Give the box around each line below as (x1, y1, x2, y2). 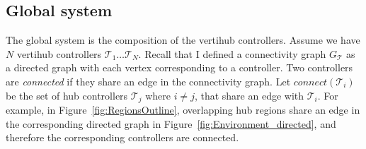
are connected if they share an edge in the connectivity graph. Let (6, 73, 291, 88)
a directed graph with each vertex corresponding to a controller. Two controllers (6, 60, 353, 75)
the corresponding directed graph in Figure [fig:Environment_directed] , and (6, 116, 336, 131)
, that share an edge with (194, 88, 304, 102)
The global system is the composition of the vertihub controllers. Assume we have (6, 32, 360, 47)
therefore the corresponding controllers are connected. (6, 130, 239, 145)
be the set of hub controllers (6, 88, 128, 102)
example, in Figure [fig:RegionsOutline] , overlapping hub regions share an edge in (6, 102, 360, 117)
